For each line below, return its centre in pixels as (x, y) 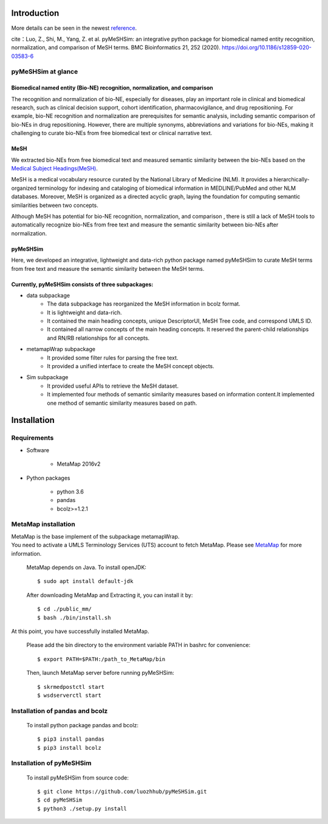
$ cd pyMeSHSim (60, 800)
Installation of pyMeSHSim (51, 763)
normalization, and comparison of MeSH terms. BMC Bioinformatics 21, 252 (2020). (116, 47)
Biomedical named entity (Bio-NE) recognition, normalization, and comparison (112, 88)
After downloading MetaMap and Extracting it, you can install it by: (110, 595)
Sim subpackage (47, 377)
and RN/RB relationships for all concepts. (98, 338)
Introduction (35, 13)
